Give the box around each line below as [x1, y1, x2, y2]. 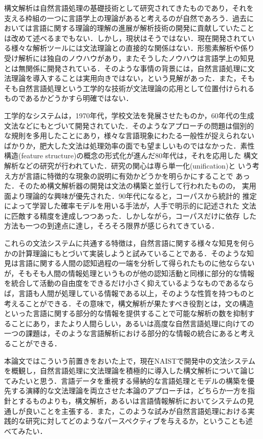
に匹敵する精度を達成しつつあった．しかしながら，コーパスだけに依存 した [4, 210, 257, 221]
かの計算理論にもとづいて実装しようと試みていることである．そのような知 [4, 247, 254, 258]
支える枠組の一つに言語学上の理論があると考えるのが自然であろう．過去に [4, 12, 254, 23]
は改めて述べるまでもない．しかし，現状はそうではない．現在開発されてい [4, 32, 255, 43]
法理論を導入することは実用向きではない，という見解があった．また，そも [4, 73, 255, 83]
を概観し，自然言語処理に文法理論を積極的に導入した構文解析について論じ [4, 365, 255, 376]
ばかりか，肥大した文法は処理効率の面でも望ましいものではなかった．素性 [4, 140, 255, 151]
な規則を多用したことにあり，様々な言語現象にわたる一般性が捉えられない [4, 130, 255, 141]
